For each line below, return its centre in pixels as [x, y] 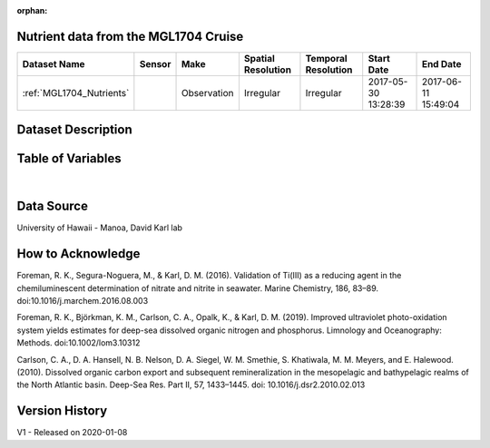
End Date [441, 63]
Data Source [52, 206]
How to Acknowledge [78, 254]
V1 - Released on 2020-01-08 [72, 433]
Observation [208, 93]
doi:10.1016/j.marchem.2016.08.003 [83, 301]
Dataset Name [54, 63]
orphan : [32, 10]
